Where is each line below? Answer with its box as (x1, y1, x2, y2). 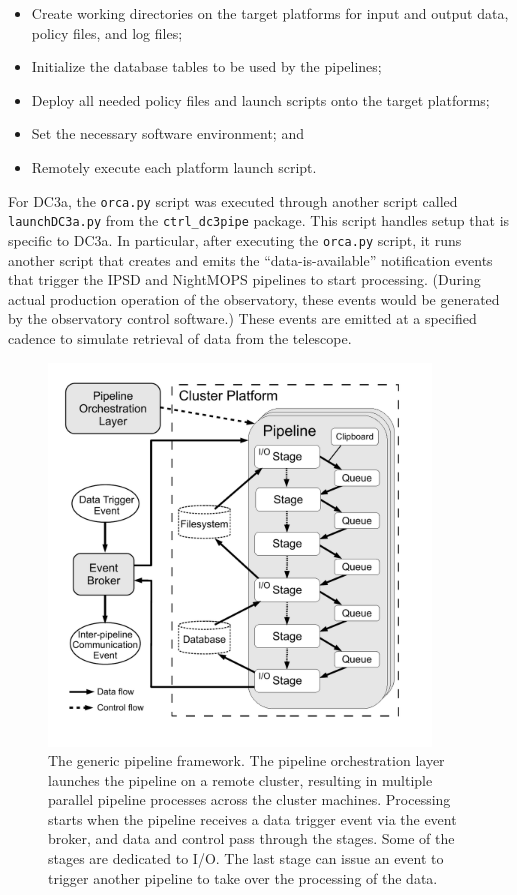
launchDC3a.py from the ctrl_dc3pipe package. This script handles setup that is (8, 210, 510, 231)
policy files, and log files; (31, 22, 183, 43)
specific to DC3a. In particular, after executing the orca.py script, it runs (8, 229, 462, 250)
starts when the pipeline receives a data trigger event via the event (48, 808, 457, 829)
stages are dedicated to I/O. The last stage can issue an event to (48, 848, 444, 869)
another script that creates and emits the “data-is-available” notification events (8, 249, 493, 270)
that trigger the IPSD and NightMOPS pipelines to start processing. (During (8, 269, 481, 290)
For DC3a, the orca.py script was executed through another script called (8, 190, 458, 211)
